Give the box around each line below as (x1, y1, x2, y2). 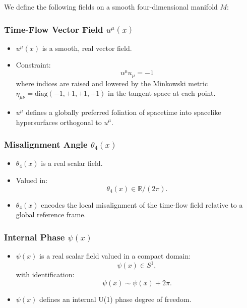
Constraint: (16, 59, 51, 70)
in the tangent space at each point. (108, 88, 216, 98)
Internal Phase (4, 230, 65, 243)
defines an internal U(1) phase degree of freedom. (39, 293, 192, 304)
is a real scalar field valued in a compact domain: (39, 250, 191, 261)
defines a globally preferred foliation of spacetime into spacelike (26, 106, 221, 117)
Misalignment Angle (4, 138, 88, 151)
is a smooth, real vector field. (42, 42, 132, 53)
